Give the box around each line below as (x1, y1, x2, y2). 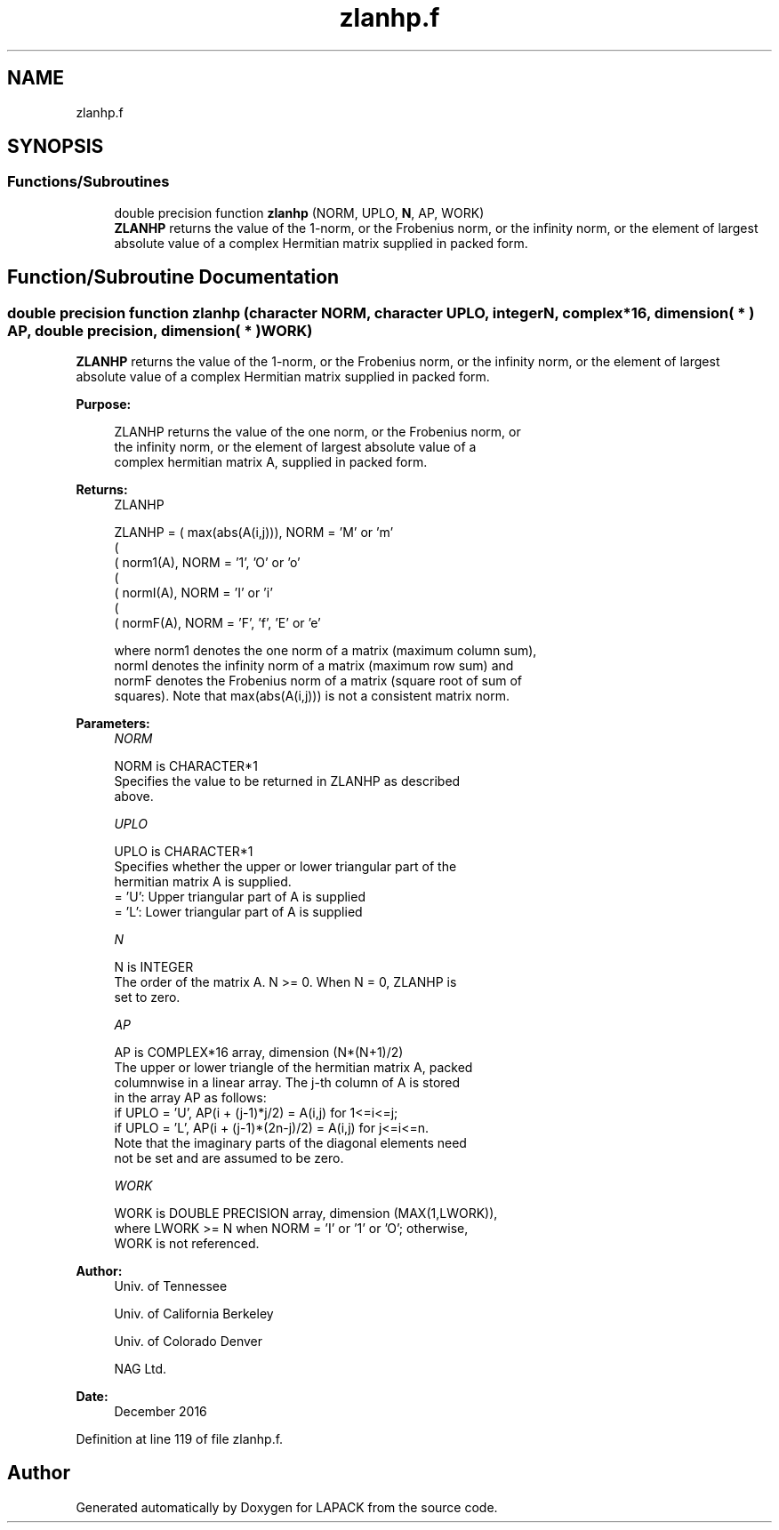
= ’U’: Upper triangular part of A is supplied (114, 889, 365, 905)
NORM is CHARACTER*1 (114, 758, 258, 774)
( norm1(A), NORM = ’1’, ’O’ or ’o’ (114, 555, 301, 571)
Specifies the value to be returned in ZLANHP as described (114, 773, 461, 789)
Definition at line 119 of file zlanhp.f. (76, 1431, 284, 1447)
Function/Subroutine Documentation (7, 266, 340, 289)
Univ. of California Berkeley (114, 1306, 274, 1322)
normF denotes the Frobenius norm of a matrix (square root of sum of (114, 673, 522, 689)
